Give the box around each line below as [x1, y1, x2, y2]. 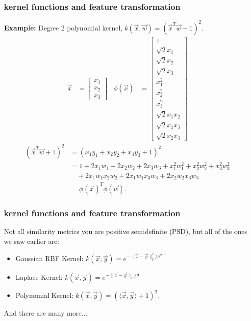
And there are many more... [4, 307, 88, 318]
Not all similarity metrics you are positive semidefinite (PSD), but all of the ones [4, 226, 248, 236]
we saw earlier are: [4, 235, 59, 246]
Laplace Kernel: [15, 272, 63, 282]
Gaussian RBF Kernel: [15, 253, 84, 263]
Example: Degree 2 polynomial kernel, [4, 22, 123, 32]
